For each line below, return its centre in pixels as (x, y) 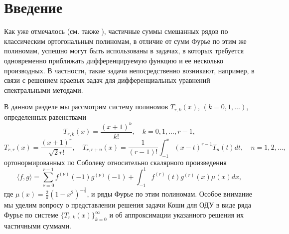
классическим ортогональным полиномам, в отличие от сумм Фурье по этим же (125, 41)
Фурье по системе (31, 215)
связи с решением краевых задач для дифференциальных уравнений (107, 80)
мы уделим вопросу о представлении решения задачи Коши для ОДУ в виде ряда (128, 205)
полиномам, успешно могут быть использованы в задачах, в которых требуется (124, 51)
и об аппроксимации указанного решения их (177, 215)
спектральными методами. (44, 90)
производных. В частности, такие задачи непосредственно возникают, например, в (129, 70)
